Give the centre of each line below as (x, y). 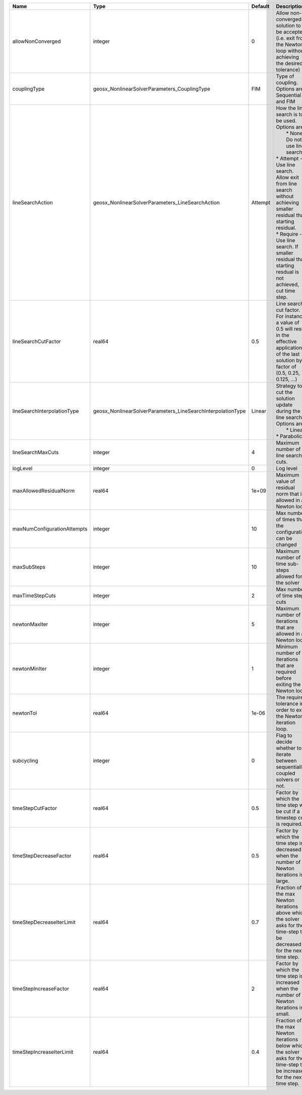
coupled (286, 773)
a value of (288, 323)
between (286, 761)
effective (286, 341)
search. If (287, 247)
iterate (284, 754)
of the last (288, 354)
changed (286, 544)
